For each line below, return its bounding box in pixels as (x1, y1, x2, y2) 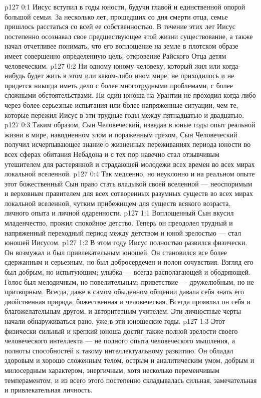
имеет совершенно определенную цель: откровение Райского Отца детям (5, 50, 226, 61)
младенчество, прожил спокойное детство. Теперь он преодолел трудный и (5, 218, 233, 228)
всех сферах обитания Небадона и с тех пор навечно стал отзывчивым (5, 148, 219, 159)
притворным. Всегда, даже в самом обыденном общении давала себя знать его (5, 286, 244, 297)
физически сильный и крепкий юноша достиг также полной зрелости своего (5, 325, 238, 336)
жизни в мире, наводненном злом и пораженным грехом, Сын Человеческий (5, 129, 237, 139)
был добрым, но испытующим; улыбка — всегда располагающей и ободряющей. (5, 267, 251, 277)
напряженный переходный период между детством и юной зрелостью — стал (5, 227, 241, 238)
